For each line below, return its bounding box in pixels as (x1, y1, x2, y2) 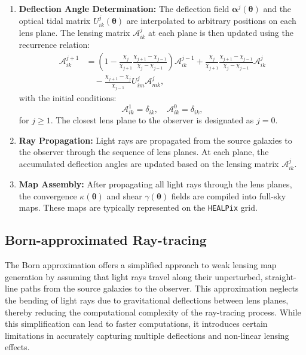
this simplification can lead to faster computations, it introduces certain (5, 317, 268, 330)
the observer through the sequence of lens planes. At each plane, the (19, 145, 269, 158)
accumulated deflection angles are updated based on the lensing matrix (19, 157, 279, 169)
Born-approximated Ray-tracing (5, 230, 207, 249)
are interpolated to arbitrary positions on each (126, 14, 296, 26)
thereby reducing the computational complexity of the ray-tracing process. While (5, 305, 301, 318)
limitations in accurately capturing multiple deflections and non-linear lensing (5, 329, 289, 341)
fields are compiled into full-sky (171, 189, 286, 202)
